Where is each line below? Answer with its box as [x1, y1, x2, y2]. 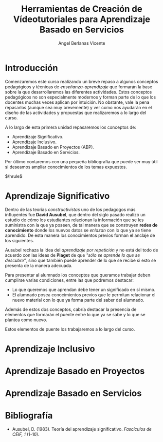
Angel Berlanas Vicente [58, 40, 106, 46]
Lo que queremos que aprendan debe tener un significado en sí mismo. [12, 287, 156, 292]
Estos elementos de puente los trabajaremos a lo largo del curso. [5, 326, 135, 332]
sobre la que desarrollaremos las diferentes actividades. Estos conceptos [5, 89, 152, 95]
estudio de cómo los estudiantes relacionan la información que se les [5, 217, 144, 223]
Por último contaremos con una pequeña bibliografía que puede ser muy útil [5, 158, 158, 164]
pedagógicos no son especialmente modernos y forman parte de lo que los [5, 94, 156, 100]
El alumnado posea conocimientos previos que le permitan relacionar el [12, 291, 156, 298]
